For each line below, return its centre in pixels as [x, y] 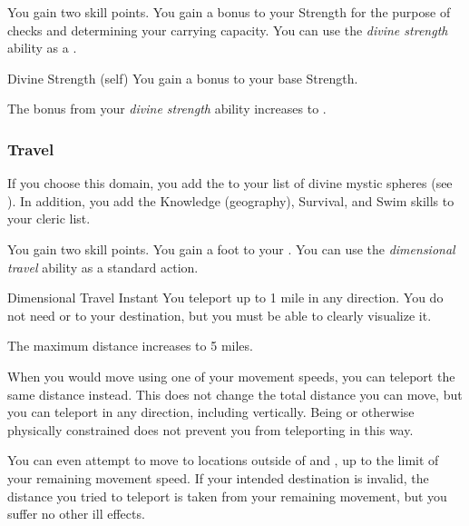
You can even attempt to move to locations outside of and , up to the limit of [223, 460]
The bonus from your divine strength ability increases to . [167, 109]
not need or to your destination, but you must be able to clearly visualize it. [220, 315]
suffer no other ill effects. [76, 514]
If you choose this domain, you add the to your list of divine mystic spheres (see [230, 183]
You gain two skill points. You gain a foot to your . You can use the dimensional [231, 248]
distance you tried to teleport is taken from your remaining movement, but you [227, 496]
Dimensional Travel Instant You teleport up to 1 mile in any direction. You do [225, 298]
